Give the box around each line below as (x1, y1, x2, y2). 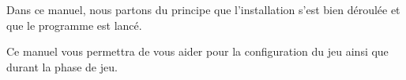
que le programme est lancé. (6, 16, 142, 33)
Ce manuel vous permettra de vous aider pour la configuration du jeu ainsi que (6, 43, 389, 60)
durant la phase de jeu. (6, 58, 118, 75)
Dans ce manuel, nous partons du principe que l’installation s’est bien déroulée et (6, 2, 400, 17)
